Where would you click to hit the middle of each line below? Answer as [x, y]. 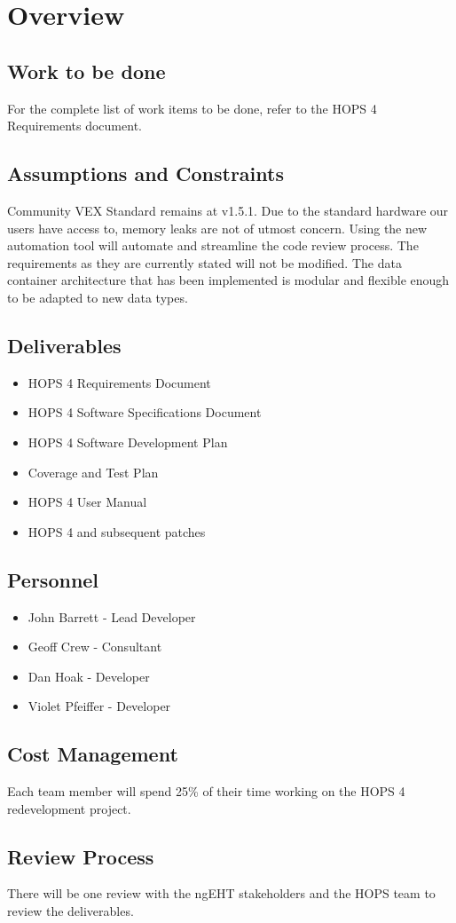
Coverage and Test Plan [93, 472]
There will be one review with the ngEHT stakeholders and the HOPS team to [221, 893]
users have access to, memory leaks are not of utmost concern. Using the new [217, 228]
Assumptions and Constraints [145, 174]
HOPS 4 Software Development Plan [128, 442]
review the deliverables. [71, 911]
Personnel [53, 579]
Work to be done [86, 71]
